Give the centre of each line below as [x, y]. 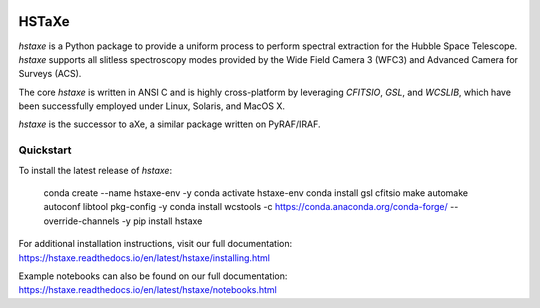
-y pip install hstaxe [162, 221]
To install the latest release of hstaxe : [95, 170]
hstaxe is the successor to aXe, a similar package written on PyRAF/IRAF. [169, 124]
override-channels [81, 221]
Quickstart [45, 150]
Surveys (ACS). [50, 74]
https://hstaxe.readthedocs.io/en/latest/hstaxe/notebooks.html [147, 290]
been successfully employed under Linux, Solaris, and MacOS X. [151, 106]
